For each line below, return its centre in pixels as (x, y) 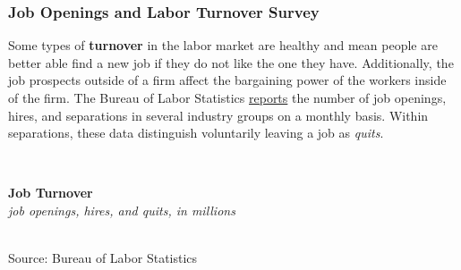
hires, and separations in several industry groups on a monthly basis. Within (218, 115)
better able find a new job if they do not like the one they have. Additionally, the (231, 62)
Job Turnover (51, 193)
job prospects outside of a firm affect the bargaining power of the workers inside (227, 80)
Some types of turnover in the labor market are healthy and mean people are (223, 45)
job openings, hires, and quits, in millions (122, 210)
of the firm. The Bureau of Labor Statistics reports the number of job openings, (227, 97)
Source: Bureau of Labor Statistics (103, 258)
